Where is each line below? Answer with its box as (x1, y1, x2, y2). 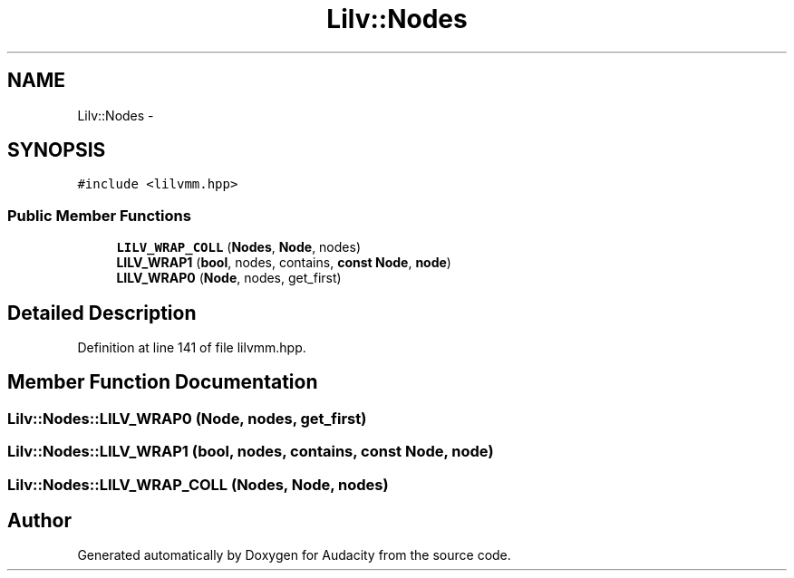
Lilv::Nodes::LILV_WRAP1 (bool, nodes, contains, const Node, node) (7, 442, 494, 461)
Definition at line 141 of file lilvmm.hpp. (77, 340, 306, 356)
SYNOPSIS (7, 139, 106, 162)
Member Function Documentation (7, 371, 318, 394)
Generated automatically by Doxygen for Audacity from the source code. (77, 547, 511, 564)
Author (7, 509, 72, 533)
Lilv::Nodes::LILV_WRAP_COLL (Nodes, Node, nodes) (7, 475, 389, 494)
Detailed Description (7, 301, 197, 324)
